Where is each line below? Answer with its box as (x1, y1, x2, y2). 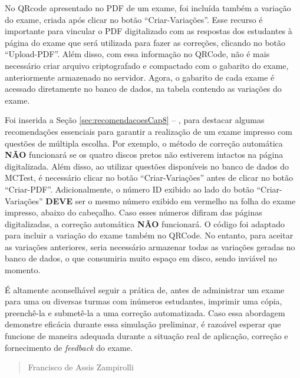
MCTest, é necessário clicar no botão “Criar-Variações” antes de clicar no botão (5, 171, 294, 184)
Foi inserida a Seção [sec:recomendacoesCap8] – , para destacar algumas (5, 114, 265, 126)
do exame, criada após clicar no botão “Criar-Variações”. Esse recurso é (5, 13, 263, 25)
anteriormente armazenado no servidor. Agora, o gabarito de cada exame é (5, 71, 275, 83)
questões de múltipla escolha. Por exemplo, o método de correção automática (5, 137, 283, 149)
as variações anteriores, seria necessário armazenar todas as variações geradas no (5, 240, 295, 253)
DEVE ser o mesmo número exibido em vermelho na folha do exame (45, 194, 296, 207)
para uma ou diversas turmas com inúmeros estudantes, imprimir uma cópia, (5, 295, 282, 307)
